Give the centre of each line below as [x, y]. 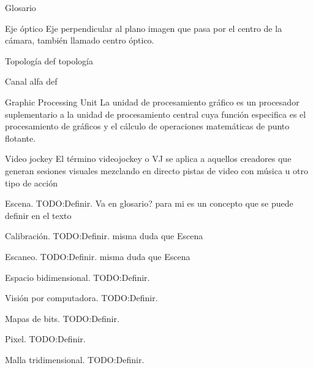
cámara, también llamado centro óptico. [80, 40]
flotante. [21, 138]
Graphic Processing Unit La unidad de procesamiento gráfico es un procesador [152, 102]
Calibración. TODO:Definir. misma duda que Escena [104, 236]
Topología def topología [49, 60]
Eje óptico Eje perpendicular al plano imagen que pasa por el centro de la [144, 28]
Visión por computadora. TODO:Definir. [81, 298]
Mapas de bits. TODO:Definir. [62, 318]
